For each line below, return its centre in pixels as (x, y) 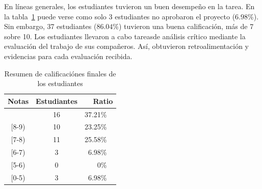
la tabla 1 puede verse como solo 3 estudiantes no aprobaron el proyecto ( (120, 16)
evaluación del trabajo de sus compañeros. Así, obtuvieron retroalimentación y (127, 46)
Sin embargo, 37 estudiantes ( (50, 26)
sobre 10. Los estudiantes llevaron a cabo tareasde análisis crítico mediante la (125, 36)
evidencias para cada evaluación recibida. (68, 56)
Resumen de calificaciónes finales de (60, 73)
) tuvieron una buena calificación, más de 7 (186, 26)
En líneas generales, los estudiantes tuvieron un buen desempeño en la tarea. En (129, 6)
